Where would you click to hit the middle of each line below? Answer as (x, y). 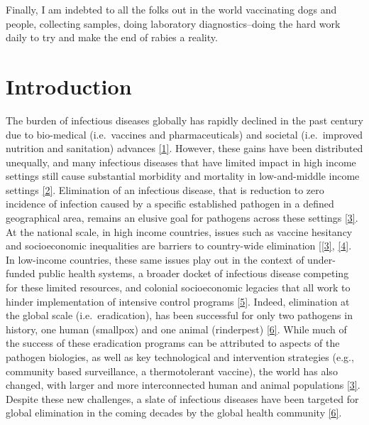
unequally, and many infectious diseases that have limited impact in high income (181, 162)
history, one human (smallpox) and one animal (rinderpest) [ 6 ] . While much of (176, 329)
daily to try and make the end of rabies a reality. (112, 37)
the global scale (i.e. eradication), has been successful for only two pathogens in (179, 315)
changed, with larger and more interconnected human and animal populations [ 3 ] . (183, 385)
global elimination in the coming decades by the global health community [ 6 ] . (174, 413)
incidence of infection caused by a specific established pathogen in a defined (170, 204)
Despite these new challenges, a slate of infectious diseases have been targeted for (182, 398)
